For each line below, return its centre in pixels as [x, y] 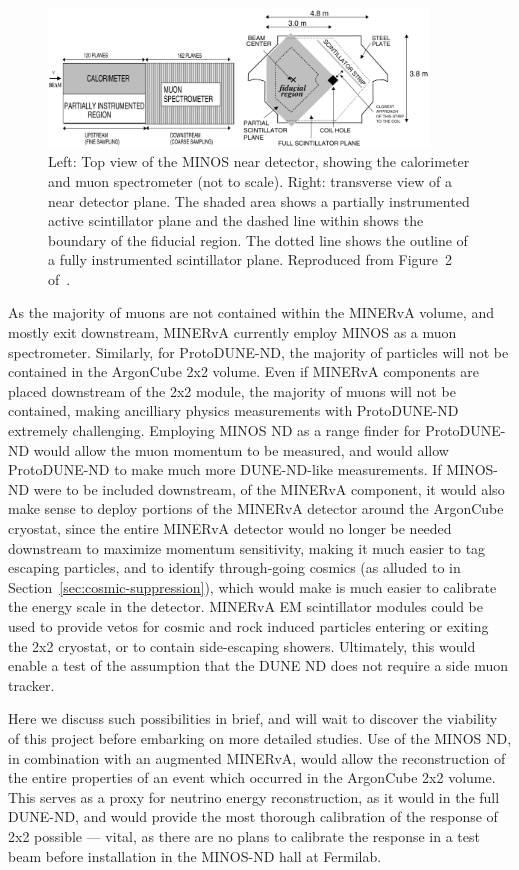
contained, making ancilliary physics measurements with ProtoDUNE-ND [233, 410]
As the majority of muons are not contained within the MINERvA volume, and [251, 312]
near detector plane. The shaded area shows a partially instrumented [259, 200]
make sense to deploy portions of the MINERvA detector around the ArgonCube [256, 508]
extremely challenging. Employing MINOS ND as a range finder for [214, 430]
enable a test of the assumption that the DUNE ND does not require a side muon [258, 665]
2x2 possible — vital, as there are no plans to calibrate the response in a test [244, 835]
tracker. [31, 684]
